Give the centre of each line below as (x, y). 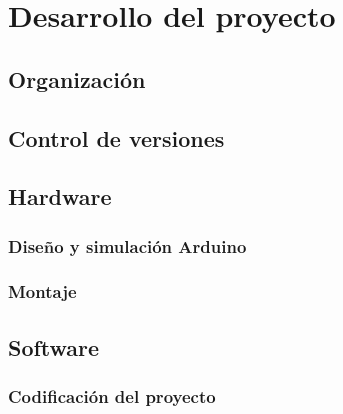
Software (54, 346)
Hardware (60, 196)
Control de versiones (116, 137)
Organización (77, 78)
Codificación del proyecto (112, 396)
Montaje (42, 291)
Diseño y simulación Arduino (127, 245)
